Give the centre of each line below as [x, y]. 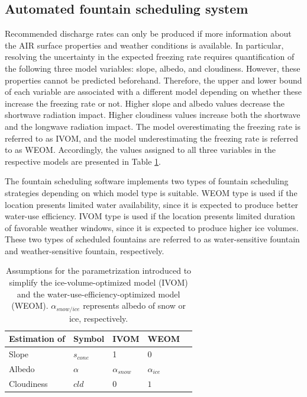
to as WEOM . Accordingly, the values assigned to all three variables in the [140, 150]
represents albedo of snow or [134, 305]
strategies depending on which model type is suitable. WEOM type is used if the [151, 192]
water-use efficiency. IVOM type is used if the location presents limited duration [150, 216]
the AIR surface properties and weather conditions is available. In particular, [144, 45]
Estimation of [37, 339]
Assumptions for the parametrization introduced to [99, 270]
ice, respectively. [98, 318]
